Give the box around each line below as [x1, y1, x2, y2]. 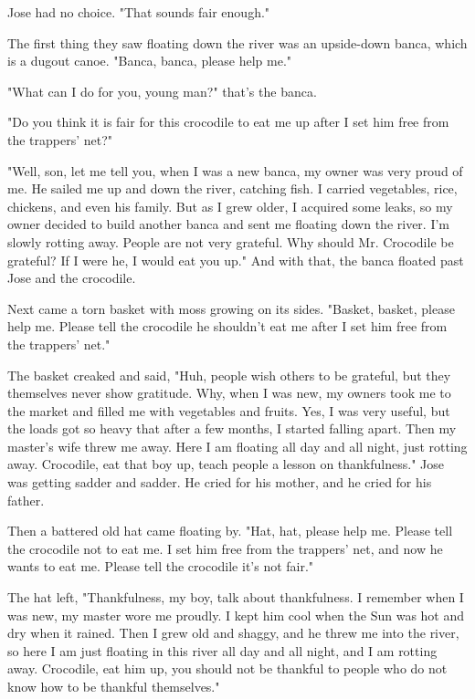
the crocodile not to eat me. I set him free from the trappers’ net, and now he [7, 538, 443, 558]
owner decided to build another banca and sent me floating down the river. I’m [7, 214, 450, 234]
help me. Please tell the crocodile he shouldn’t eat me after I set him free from [7, 317, 448, 336]
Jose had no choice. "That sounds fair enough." [7, 3, 270, 21]
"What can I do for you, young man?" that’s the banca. [7, 81, 317, 100]
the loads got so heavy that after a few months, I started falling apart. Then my [7, 419, 457, 438]
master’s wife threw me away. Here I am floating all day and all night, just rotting [7, 436, 468, 455]
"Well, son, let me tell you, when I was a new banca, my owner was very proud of [7, 161, 463, 180]
